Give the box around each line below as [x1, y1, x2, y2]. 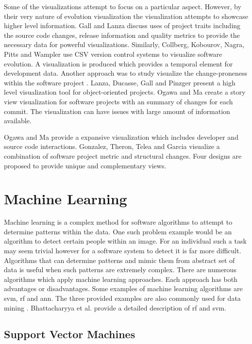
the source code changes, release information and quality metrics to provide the [4, 30, 240, 40]
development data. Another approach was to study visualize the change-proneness [4, 68, 247, 78]
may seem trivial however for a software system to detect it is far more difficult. [4, 246, 241, 255]
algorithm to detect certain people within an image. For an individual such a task [4, 236, 247, 246]
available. [4, 115, 32, 126]
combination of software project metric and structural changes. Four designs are [4, 150, 242, 161]
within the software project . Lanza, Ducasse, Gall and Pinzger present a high [4, 77, 235, 87]
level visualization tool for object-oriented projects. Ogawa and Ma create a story [4, 87, 246, 97]
